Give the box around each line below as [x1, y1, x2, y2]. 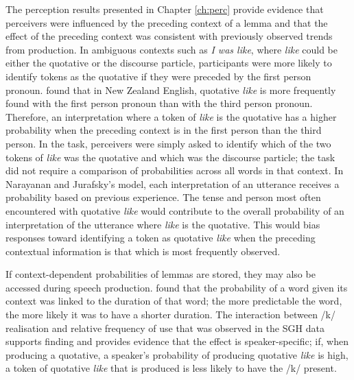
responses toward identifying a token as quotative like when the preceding [5, 230, 316, 245]
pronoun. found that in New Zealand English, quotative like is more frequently [5, 82, 336, 97]
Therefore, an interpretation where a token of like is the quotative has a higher [5, 109, 337, 123]
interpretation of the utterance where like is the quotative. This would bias [5, 217, 320, 231]
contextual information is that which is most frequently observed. [5, 244, 281, 258]
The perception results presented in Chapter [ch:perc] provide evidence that [5, 2, 324, 16]
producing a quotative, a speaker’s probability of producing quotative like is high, [5, 347, 349, 361]
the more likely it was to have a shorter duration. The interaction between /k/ [5, 307, 335, 322]
